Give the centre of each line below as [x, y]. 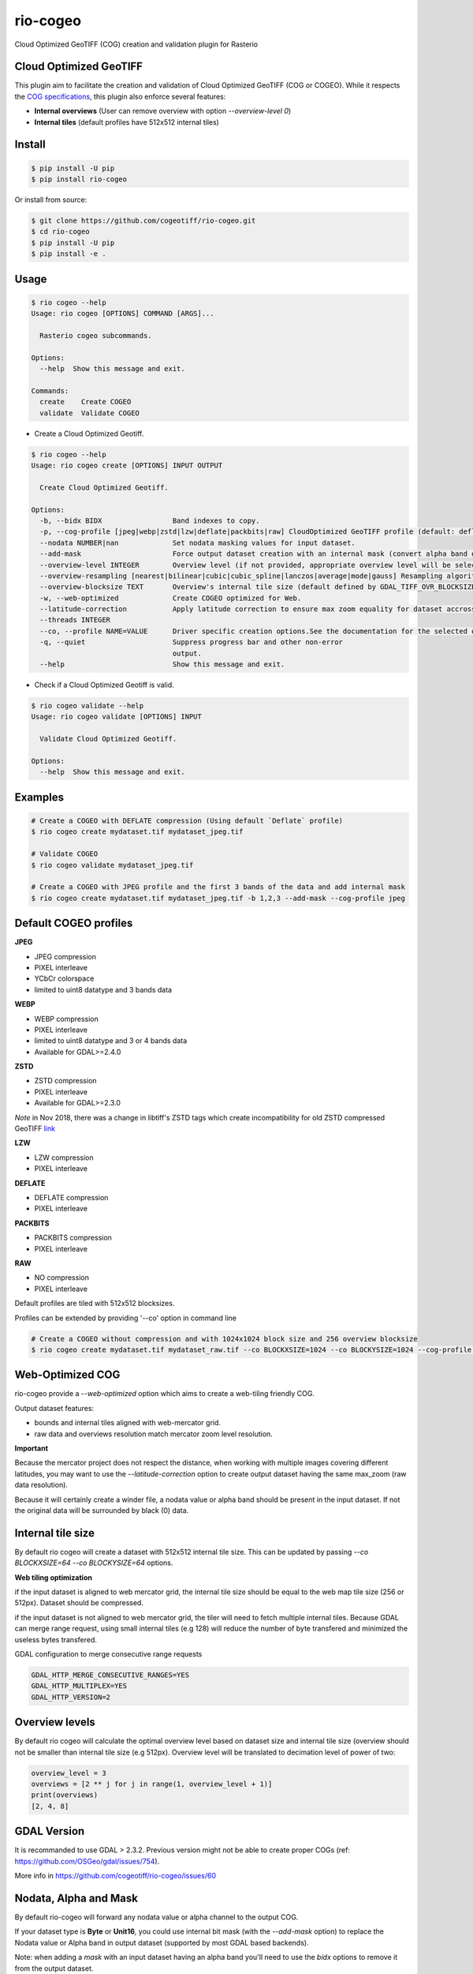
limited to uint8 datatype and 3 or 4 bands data [111, 1041]
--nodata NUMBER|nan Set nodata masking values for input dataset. [198, 542]
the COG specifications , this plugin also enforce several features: [120, 96]
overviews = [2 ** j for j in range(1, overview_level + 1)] [152, 1784]
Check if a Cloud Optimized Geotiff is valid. [104, 685]
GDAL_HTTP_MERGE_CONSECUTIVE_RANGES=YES [110, 1675]
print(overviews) [65, 1795]
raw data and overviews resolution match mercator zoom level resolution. [154, 1434]
